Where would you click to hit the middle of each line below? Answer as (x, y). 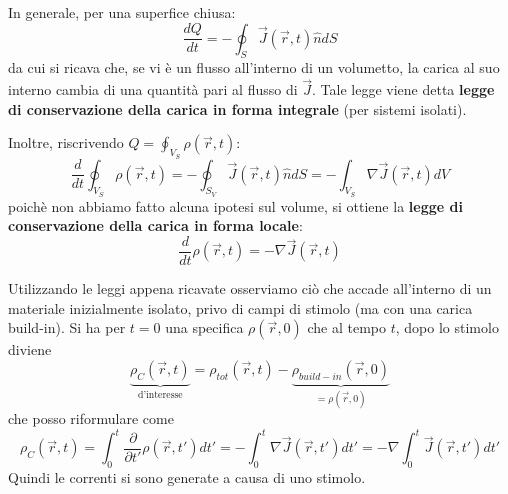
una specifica (204, 327)
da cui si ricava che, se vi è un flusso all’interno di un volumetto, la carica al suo (254, 67)
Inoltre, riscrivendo (66, 142)
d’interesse (160, 394)
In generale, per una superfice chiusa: (122, 12)
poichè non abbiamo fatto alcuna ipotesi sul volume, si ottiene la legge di (235, 205)
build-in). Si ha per (67, 327)
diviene (30, 349)
